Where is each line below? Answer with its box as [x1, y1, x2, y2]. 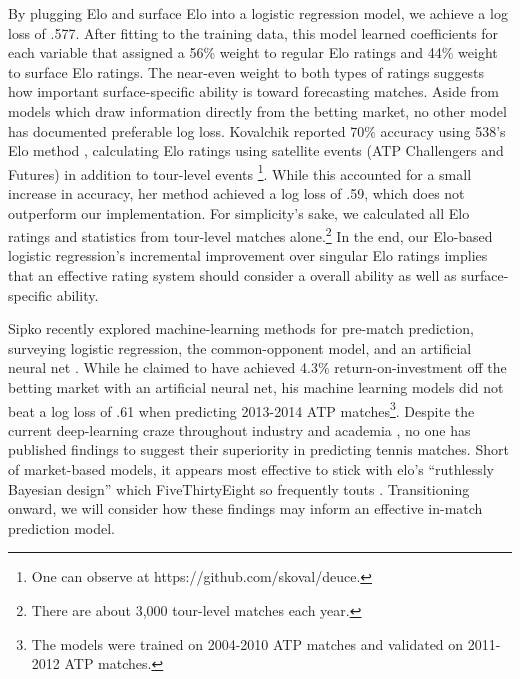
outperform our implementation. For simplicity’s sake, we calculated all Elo [8, 202, 470, 223]
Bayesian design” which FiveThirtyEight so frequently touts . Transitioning [8, 478, 470, 499]
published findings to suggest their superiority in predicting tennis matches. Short [8, 439, 509, 460]
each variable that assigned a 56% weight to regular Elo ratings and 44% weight [8, 42, 498, 63]
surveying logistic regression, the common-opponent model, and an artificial [8, 337, 472, 358]
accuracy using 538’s [380, 120, 506, 141]
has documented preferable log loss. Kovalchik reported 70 [8, 120, 365, 141]
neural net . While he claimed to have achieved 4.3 [8, 357, 318, 378]
